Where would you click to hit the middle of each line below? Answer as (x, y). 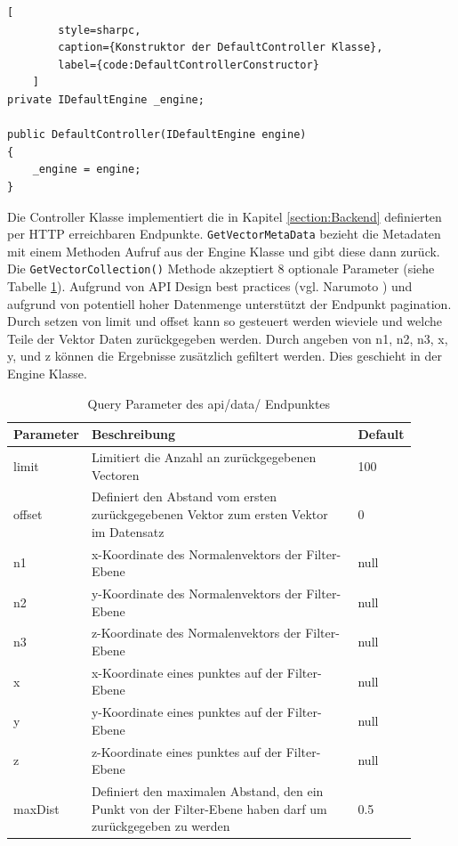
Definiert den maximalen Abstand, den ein (207, 791)
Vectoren (115, 474)
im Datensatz (128, 531)
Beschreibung (133, 434)
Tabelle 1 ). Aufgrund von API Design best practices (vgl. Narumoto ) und (210, 286)
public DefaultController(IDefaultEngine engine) (157, 135)
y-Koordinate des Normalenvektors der (197, 593)
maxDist (36, 808)
